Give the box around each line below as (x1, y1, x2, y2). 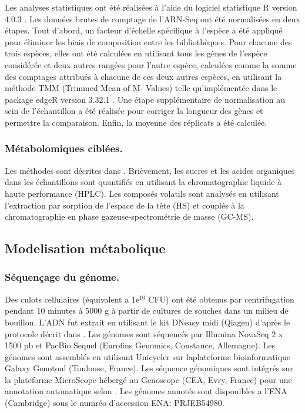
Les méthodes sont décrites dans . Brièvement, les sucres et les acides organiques (5, 164, 295, 176)
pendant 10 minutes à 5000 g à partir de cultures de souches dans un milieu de (5, 304, 289, 317)
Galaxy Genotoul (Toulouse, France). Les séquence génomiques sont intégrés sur (5, 362, 293, 374)
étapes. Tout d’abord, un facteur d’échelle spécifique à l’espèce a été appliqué (5, 24, 283, 36)
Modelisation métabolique (5, 239, 166, 257)
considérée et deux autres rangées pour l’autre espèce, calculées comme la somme (5, 58, 297, 70)
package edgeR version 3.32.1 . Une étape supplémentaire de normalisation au (5, 93, 285, 105)
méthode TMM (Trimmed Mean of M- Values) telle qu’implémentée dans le (5, 82, 277, 94)
